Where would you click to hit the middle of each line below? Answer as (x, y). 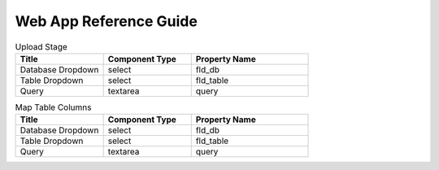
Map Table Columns (53, 107)
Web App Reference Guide (106, 21)
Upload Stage (41, 46)
